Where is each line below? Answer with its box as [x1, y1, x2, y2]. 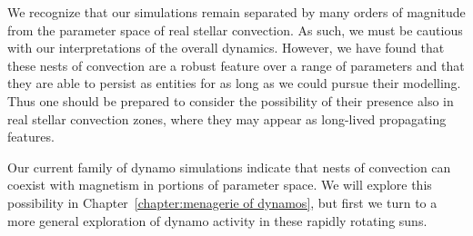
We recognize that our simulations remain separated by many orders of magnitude [7, 3, 466, 21]
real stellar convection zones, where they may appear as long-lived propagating [7, 109, 447, 128]
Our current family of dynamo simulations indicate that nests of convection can [7, 157, 451, 176]
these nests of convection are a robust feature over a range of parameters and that [7, 55, 465, 74]
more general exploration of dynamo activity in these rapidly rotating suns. [7, 211, 428, 230]
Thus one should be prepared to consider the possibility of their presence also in [7, 91, 454, 110]
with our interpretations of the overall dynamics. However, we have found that [7, 38, 445, 57]
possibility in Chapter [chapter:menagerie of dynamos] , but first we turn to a [7, 192, 438, 211]
